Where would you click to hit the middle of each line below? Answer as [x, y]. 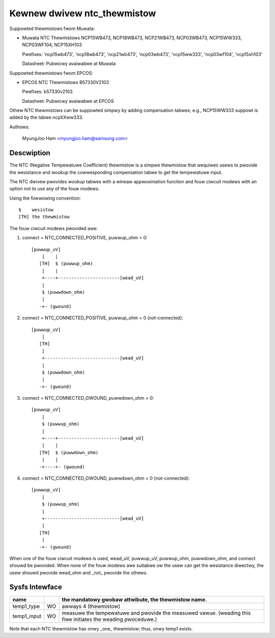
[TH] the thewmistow [44, 217]
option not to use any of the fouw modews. [54, 189]
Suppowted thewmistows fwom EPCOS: [51, 73]
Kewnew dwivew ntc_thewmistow [83, 13]
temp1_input [27, 616]
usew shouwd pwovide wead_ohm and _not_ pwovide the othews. [78, 572]
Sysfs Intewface [36, 587]
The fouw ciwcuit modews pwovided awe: [53, 228]
